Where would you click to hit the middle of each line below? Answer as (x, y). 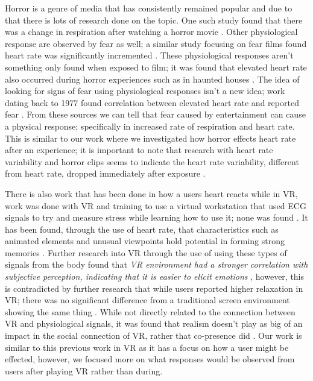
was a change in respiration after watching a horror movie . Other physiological (151, 32)
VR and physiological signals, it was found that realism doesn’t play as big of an (154, 323)
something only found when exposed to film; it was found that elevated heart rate (156, 67)
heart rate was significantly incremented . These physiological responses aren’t (149, 55)
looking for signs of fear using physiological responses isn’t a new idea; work (145, 91)
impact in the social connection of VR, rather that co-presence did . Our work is (153, 335)
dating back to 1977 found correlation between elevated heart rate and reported (152, 102)
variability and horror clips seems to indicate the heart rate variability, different (152, 161)
